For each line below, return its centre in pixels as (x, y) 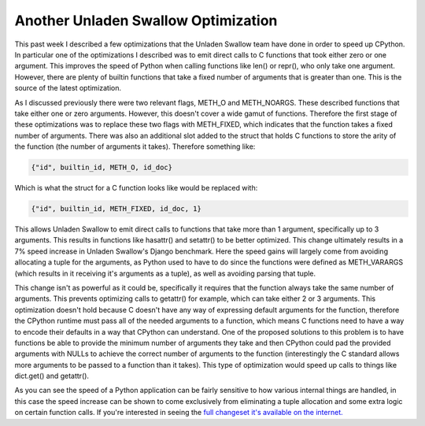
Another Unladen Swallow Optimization (146, 20)
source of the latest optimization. (68, 88)
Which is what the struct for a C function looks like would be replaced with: (136, 188)
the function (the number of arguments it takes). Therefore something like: (135, 146)
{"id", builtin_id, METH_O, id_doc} (102, 168)
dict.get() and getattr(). (52, 376)
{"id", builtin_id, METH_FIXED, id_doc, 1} (116, 209)
